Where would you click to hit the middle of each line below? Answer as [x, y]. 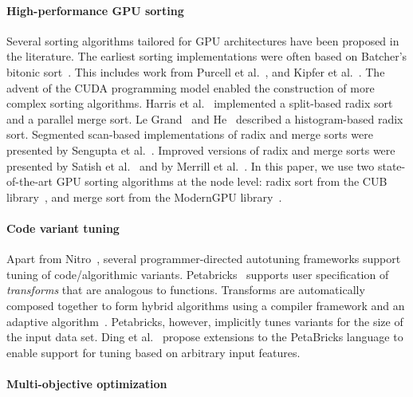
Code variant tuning [63, 228]
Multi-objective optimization [87, 383]
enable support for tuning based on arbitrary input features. [153, 352]
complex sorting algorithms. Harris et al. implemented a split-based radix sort [200, 103]
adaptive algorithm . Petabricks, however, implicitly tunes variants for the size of [205, 321]
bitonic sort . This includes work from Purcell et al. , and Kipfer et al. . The [196, 71]
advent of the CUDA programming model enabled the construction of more [191, 87]
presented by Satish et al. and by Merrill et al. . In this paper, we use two [191, 165]
